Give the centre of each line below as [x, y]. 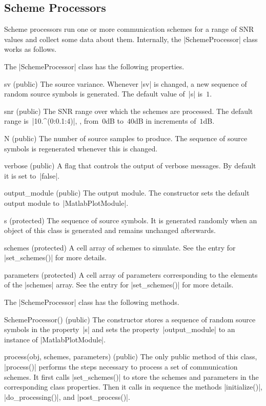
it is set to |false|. [32, 175]
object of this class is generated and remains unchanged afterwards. [110, 230]
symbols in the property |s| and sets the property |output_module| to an [120, 329]
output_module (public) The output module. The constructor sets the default [127, 193]
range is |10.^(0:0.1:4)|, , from [52, 121]
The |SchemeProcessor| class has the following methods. [92, 302]
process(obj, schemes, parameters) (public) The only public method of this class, [131, 356]
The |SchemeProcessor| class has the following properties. [94, 66]
